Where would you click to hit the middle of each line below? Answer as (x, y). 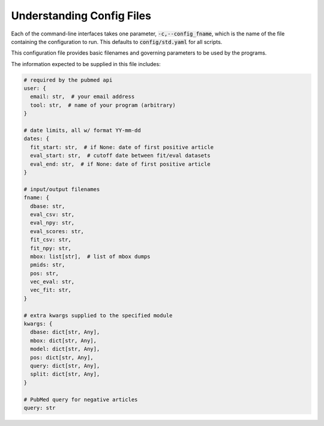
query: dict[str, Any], (65, 366)
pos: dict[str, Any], (62, 357)
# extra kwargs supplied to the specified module (98, 315)
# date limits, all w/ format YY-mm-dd (82, 130)
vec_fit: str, (51, 290)
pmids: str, (48, 265)
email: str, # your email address (82, 97)
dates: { (37, 139)
